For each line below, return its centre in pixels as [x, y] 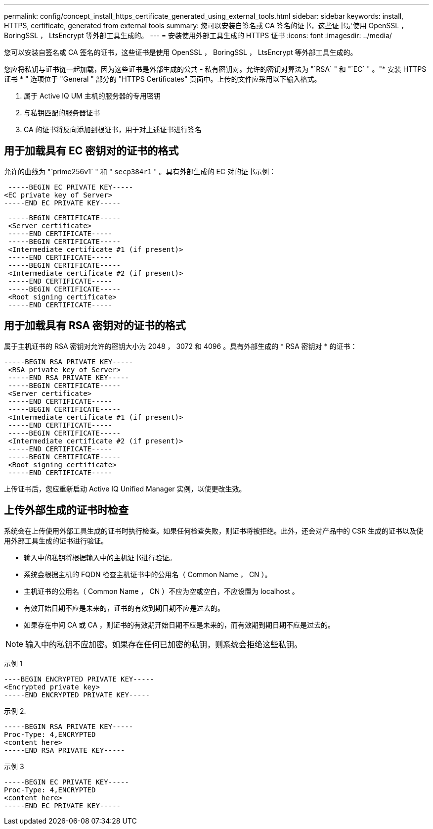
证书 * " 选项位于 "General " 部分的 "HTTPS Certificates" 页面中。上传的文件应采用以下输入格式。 [163, 79]
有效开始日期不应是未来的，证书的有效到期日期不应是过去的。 [124, 608]
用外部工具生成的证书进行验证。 [56, 540]
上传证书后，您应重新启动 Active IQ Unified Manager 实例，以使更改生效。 [125, 488]
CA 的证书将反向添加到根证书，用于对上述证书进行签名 [113, 129]
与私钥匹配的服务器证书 [62, 113]
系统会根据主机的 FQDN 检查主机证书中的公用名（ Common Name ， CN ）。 [148, 574]
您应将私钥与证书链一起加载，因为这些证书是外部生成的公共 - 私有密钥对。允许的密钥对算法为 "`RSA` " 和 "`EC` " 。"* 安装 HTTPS [215, 69]
